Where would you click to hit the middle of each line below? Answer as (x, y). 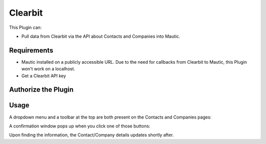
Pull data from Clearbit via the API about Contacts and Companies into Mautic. (101, 36)
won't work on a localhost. (48, 69)
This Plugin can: (25, 27)
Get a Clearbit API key (44, 75)
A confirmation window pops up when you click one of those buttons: (80, 126)
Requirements (31, 50)
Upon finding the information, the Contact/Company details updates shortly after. (92, 135)
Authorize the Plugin (41, 90)
